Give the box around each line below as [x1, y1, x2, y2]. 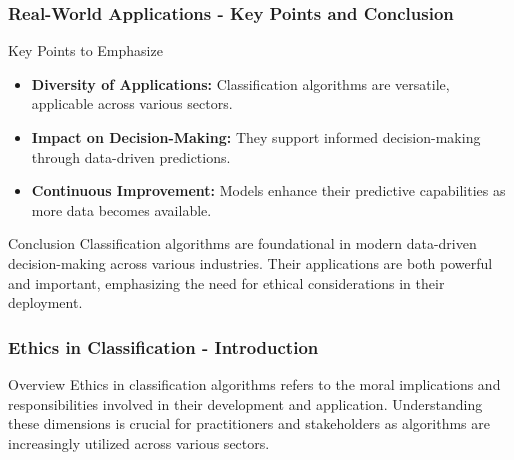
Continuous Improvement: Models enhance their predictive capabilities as [31, 180, 506, 201]
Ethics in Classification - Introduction [8, 334, 319, 359]
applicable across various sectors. [31, 93, 233, 114]
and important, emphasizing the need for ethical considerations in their [8, 272, 445, 293]
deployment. [8, 292, 83, 313]
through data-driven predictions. [31, 146, 231, 167]
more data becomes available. [31, 199, 212, 220]
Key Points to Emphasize [8, 40, 163, 61]
